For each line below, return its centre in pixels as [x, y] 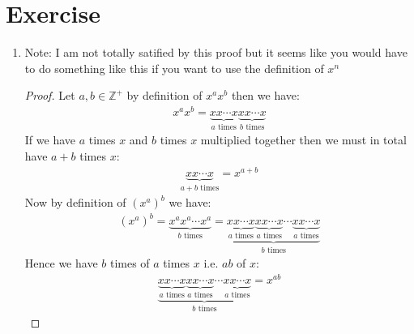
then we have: [265, 95]
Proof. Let [50, 95]
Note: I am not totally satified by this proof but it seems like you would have [216, 52]
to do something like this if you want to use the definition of [174, 68]
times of [130, 263]
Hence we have [61, 263]
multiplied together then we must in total [303, 140]
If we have [50, 140]
